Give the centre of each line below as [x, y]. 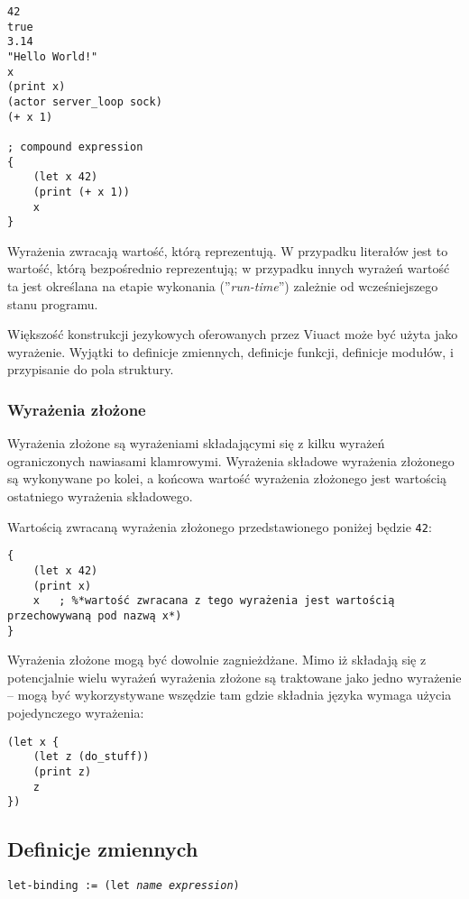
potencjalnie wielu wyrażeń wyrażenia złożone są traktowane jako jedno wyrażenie [234, 677]
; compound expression [75, 147]
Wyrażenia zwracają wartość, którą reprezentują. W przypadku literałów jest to [228, 250]
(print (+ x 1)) [82, 192]
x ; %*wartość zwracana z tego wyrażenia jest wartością [214, 601]
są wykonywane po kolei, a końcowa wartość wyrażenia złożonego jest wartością [227, 478]
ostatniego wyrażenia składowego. [100, 496]
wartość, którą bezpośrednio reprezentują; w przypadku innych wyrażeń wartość [229, 268]
